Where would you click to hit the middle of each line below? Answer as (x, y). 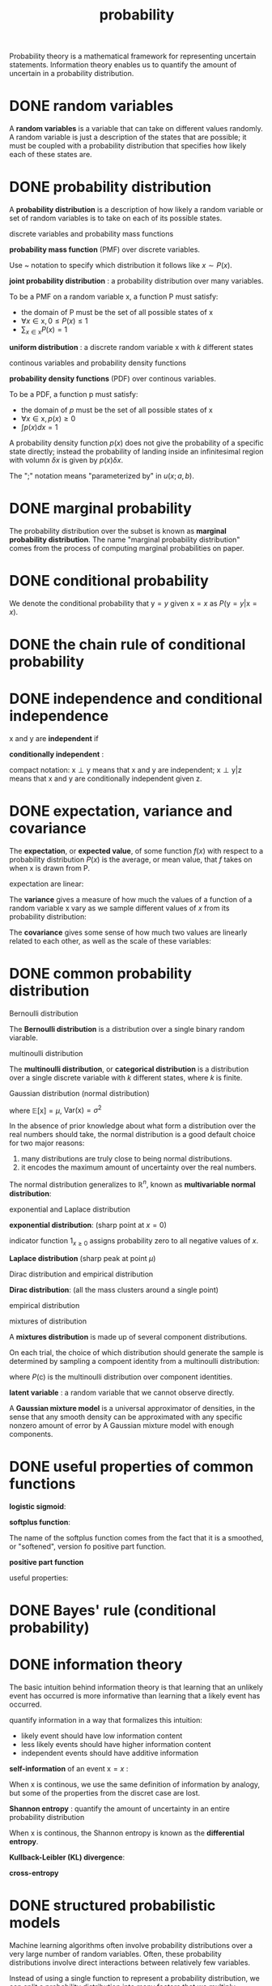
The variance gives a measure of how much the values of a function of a (131, 899)
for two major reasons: (47, 1143)
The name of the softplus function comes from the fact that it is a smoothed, (136, 1537)
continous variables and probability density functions (98, 363)
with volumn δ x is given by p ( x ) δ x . (66, 460)
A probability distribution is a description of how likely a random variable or (136, 210)
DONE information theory (96, 1665)
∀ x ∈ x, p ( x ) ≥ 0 (48, 418)
